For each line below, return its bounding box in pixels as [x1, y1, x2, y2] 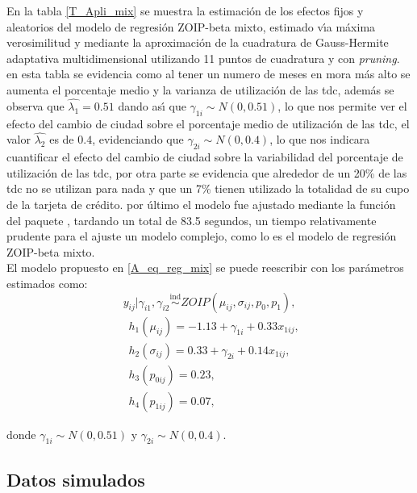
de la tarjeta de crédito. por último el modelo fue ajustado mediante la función [6, 195, 396, 212]
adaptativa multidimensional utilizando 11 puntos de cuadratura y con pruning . [6, 49, 400, 66]
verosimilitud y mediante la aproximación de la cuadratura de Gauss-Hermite [6, 34, 389, 51]
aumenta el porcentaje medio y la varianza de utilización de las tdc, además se [6, 81, 394, 98]
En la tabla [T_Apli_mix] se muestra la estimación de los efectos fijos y [6, 2, 364, 19]
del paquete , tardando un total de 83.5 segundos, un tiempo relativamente [6, 211, 377, 228]
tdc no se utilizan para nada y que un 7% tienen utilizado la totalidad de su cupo [6, 180, 410, 197]
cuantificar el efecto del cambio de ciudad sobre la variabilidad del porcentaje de [6, 148, 403, 165]
